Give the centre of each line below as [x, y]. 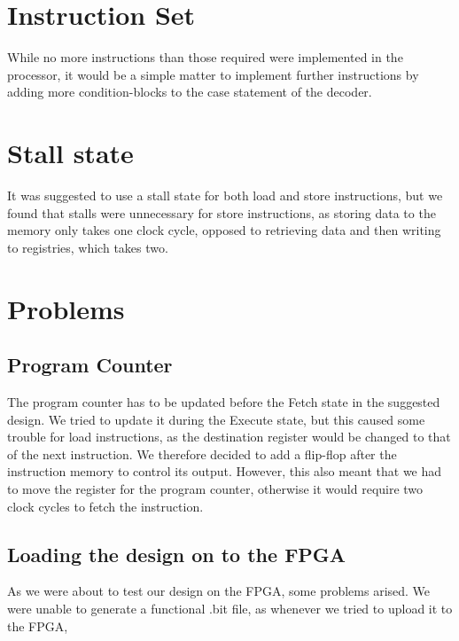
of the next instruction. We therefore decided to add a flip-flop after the [202, 453]
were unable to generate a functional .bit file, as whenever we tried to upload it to [230, 608]
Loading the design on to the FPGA [177, 554]
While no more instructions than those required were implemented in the [205, 57]
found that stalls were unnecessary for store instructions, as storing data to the [222, 212]
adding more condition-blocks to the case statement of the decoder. [190, 92]
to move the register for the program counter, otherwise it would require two [215, 488]
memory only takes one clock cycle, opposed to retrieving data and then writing [224, 230]
